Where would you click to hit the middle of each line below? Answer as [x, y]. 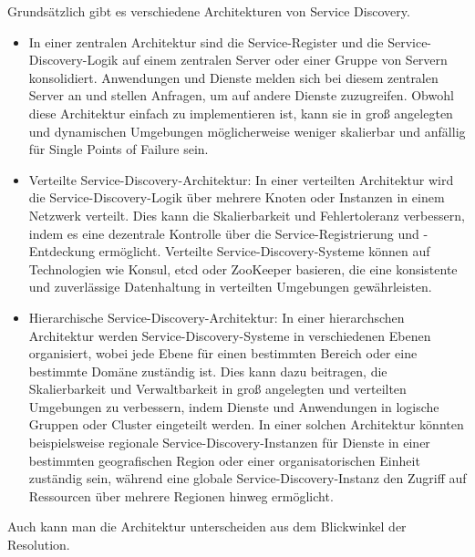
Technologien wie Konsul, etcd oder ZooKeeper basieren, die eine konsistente [243, 268]
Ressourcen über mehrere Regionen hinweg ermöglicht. [181, 495]
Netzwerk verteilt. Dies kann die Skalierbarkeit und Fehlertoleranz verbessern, [247, 215]
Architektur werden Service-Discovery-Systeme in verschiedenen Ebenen [230, 335]
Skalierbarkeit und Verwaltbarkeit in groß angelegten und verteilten [217, 389]
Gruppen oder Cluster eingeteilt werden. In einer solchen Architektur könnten [246, 424]
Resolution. [39, 545]
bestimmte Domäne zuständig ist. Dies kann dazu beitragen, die [208, 371]
